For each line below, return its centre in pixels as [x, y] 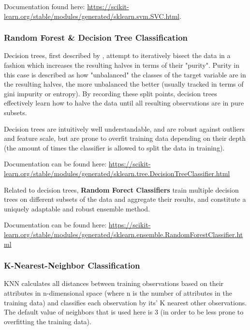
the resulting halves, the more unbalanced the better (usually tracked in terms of [124, 84]
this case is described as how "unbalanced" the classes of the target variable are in [125, 74]
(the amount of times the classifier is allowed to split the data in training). [114, 147]
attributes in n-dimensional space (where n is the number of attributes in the [118, 292]
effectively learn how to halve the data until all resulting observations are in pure [124, 103]
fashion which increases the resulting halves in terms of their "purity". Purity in [122, 65]
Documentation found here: [44, 6]
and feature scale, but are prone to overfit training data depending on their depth [125, 138]
